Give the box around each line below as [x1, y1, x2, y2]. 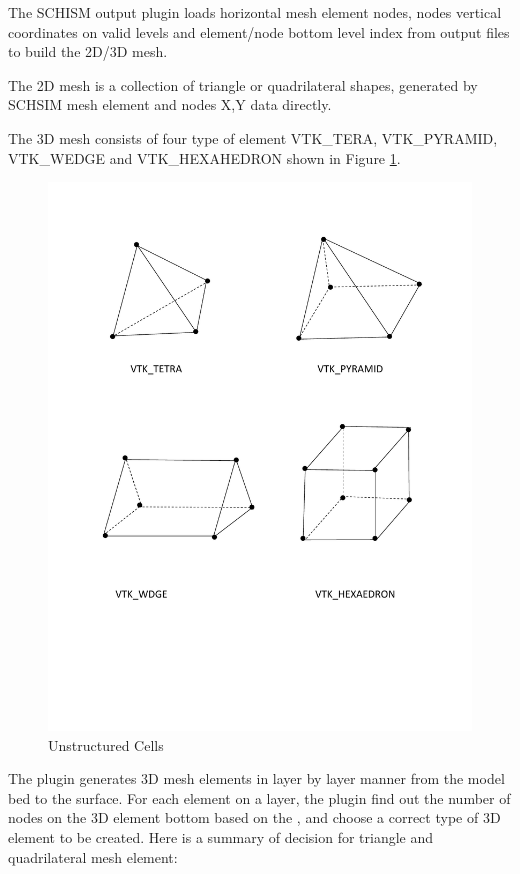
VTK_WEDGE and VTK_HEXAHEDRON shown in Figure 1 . [8, 147, 401, 168]
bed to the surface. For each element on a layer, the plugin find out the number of [8, 787, 511, 808]
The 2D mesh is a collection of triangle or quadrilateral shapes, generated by [8, 74, 478, 95]
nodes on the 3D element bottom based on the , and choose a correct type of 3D [8, 807, 501, 828]
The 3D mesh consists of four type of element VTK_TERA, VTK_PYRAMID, [8, 127, 498, 148]
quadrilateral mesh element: [8, 846, 178, 867]
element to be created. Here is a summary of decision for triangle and [8, 827, 434, 848]
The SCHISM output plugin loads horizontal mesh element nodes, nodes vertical [8, 2, 502, 22]
